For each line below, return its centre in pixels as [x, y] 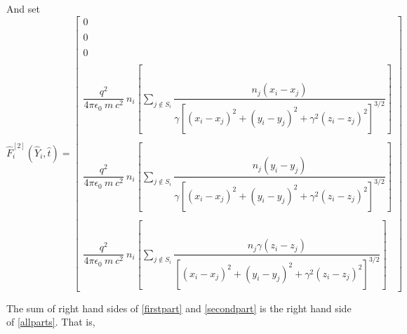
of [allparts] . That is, [51, 322]
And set [23, 8]
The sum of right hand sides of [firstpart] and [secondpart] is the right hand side [179, 308]
